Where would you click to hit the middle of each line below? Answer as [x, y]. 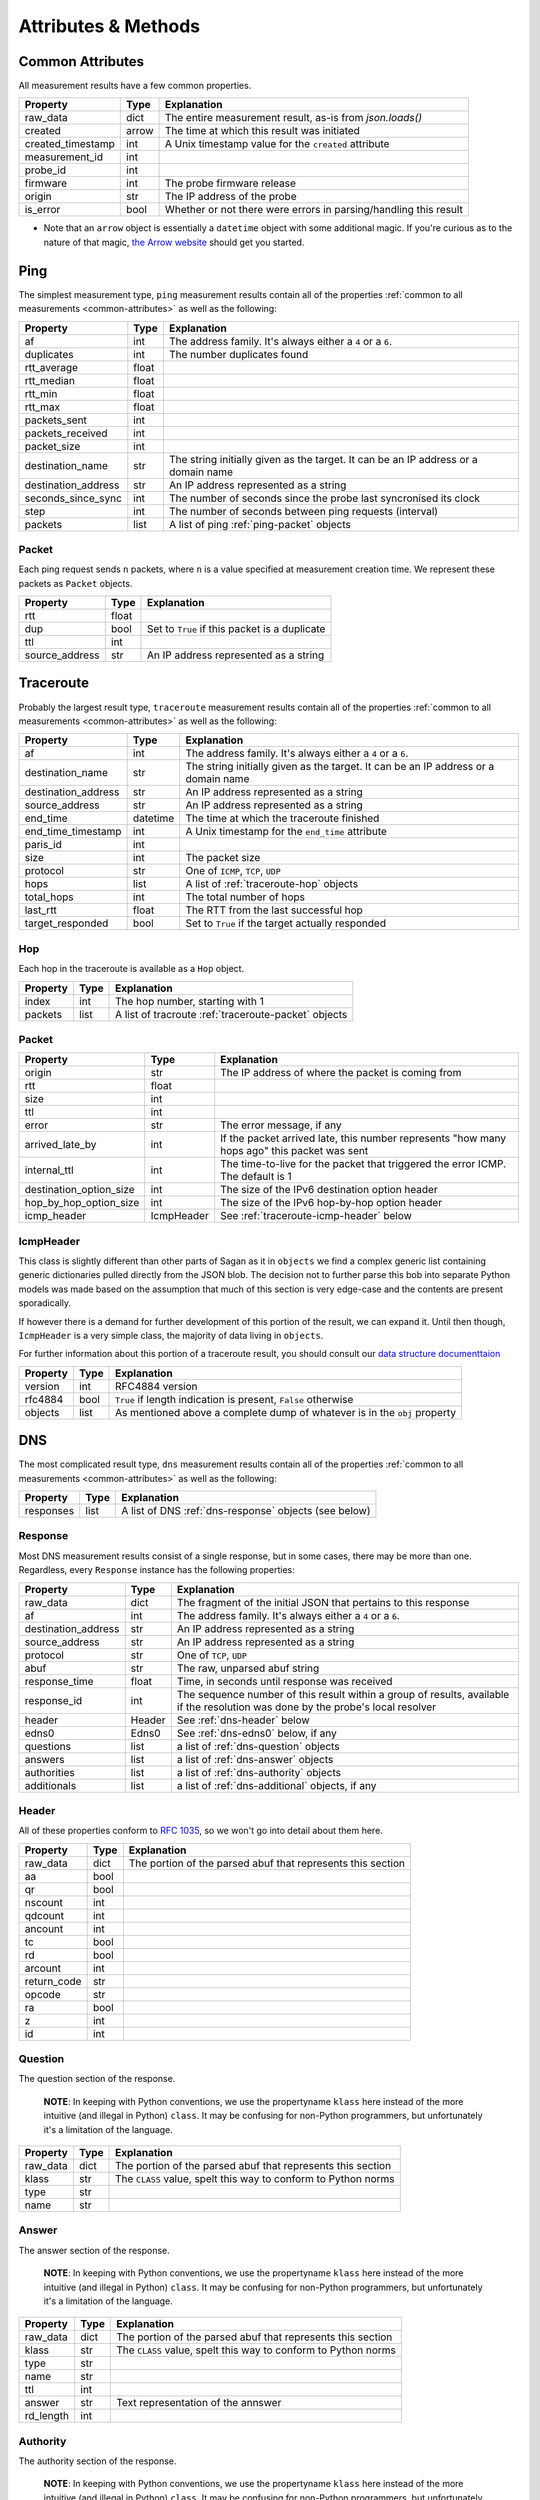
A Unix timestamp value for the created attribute [277, 144]
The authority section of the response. [97, 2461]
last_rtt [40, 910]
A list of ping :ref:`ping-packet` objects [260, 524]
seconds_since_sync [73, 498]
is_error [42, 210]
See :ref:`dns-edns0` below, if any [256, 1733]
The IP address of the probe [230, 197]
